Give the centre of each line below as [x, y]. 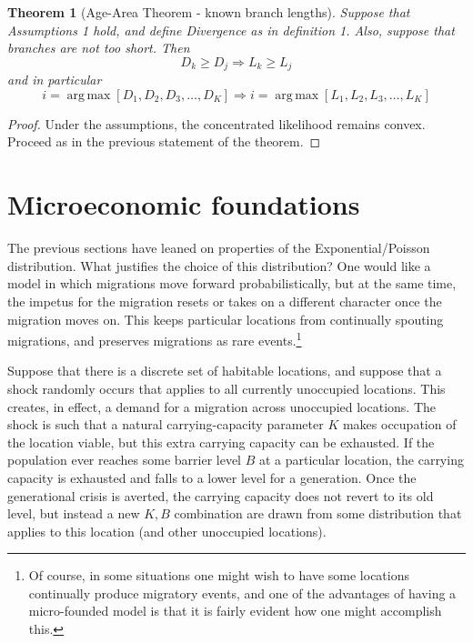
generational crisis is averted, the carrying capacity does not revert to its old [221, 495]
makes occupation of [399, 424]
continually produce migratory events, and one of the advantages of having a [242, 593]
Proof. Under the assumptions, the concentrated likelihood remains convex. [216, 123]
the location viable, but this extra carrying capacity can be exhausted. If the [221, 442]
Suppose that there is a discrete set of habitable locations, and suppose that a [225, 371]
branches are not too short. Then [99, 48]
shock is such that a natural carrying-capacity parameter [166, 424]
